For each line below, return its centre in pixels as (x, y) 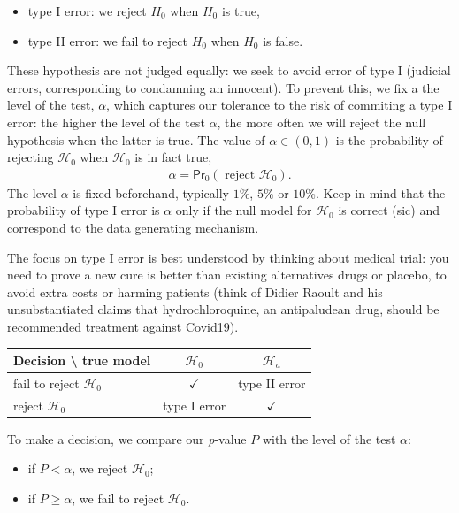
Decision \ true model (82, 360)
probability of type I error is (84, 210)
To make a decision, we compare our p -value (127, 438)
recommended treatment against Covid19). (123, 326)
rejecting (31, 157)
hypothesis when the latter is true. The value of (136, 139)
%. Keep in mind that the (375, 192)
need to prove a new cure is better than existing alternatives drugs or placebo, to (227, 275)
